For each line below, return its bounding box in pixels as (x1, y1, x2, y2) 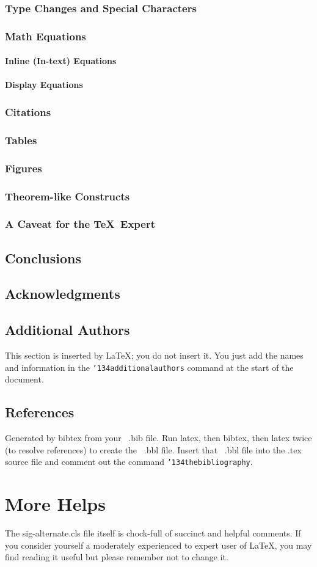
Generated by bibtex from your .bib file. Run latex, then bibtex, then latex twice (5, 431, 312, 444)
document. (5, 373, 44, 386)
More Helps (5, 491, 106, 516)
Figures (5, 160, 42, 175)
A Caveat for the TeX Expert (5, 216, 155, 232)
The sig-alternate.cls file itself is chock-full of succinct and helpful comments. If (5, 527, 301, 540)
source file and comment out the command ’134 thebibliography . (5, 455, 253, 468)
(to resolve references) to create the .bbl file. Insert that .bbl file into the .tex (5, 443, 302, 456)
